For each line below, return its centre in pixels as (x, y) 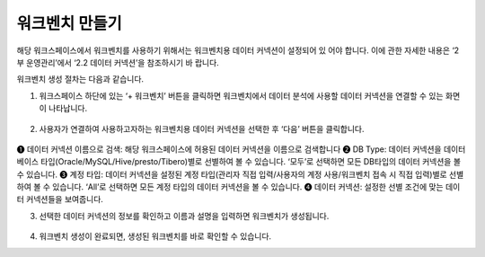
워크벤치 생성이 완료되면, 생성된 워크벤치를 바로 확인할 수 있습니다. (155, 236)
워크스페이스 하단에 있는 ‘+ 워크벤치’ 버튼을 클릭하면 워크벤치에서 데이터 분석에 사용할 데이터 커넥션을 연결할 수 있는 (241, 95)
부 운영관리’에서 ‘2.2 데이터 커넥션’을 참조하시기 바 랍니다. (118, 62)
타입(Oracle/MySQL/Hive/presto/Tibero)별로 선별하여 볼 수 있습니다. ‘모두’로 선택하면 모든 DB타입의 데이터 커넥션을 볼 (251, 162)
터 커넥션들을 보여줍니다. (60, 199)
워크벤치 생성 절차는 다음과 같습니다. (80, 79)
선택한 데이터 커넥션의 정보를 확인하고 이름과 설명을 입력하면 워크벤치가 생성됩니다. (184, 216)
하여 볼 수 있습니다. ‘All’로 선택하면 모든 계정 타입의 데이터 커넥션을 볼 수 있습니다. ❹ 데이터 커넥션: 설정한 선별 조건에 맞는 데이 (238, 187)
